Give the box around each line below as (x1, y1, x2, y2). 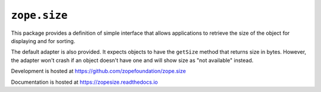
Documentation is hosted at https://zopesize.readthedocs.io (11, 78, 158, 86)
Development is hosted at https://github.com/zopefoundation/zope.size (11, 68, 187, 75)
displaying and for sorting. (11, 37, 75, 44)
